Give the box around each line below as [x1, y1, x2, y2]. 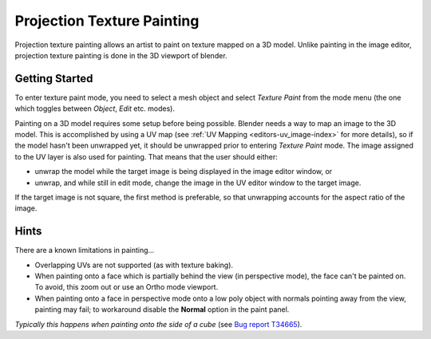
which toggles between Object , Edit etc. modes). [14, 104, 176, 113]
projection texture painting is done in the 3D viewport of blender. [14, 50, 227, 60]
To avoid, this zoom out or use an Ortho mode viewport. [34, 282, 219, 292]
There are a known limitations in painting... [14, 246, 155, 255]
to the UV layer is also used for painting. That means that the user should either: [14, 152, 279, 161]
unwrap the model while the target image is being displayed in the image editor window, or [34, 167, 333, 176]
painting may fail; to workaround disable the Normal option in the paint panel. [34, 305, 290, 314]
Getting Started [14, 72, 93, 85]
